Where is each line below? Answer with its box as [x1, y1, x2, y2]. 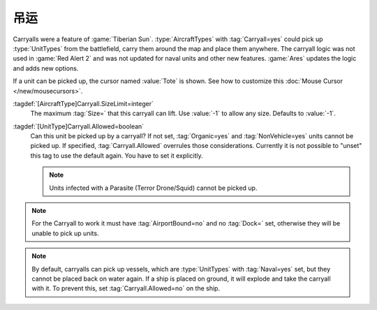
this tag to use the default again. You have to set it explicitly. [30, 151, 203, 160]
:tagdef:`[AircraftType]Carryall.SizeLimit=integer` [13, 99, 154, 108]
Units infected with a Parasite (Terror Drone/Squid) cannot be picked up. [49, 184, 258, 192]
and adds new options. [13, 64, 79, 73]
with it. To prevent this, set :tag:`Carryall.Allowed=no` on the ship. [31, 284, 220, 293]
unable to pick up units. [31, 229, 99, 237]
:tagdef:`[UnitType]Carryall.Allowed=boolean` [13, 122, 145, 131]
